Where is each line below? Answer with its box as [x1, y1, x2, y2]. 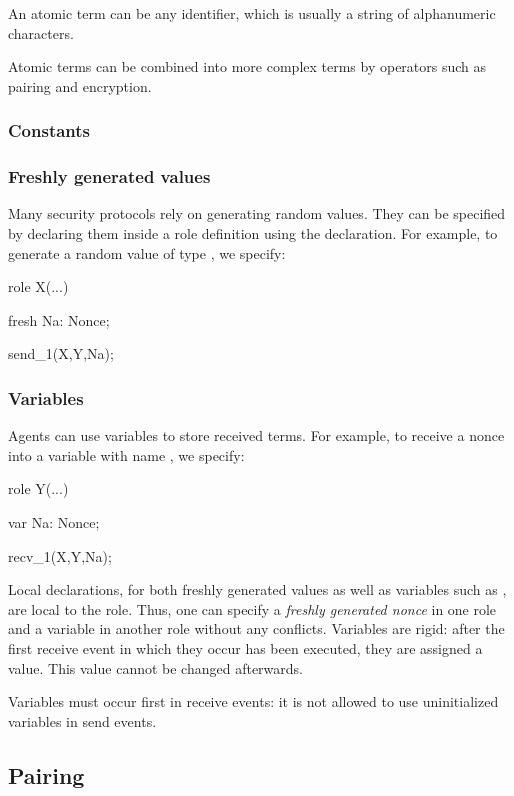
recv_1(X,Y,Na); [8, 545, 112, 566]
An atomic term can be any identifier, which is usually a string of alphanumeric [8, 3, 496, 23]
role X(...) [8, 276, 69, 297]
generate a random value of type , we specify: [8, 242, 286, 263]
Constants [8, 118, 91, 143]
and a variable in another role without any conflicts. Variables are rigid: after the [8, 618, 505, 639]
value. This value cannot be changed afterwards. [8, 657, 304, 678]
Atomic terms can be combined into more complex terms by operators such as [8, 56, 487, 77]
